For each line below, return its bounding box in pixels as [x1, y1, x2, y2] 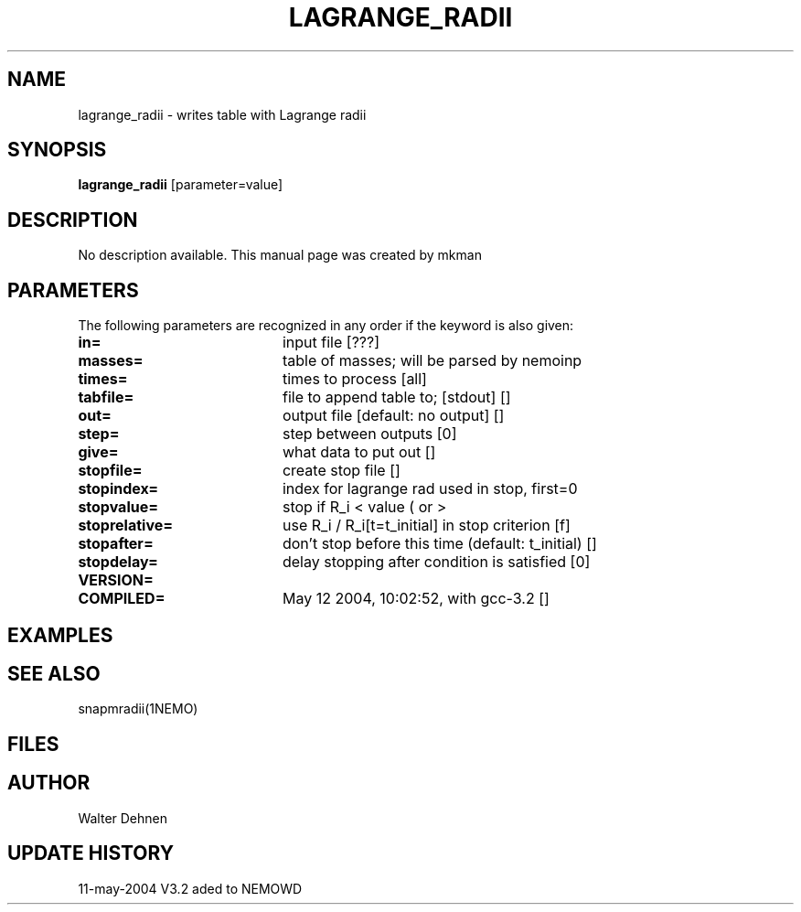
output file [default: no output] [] [282, 406, 505, 425]
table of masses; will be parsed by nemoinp [282, 351, 582, 370]
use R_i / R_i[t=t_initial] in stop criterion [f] [282, 516, 571, 535]
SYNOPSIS [7, 138, 107, 162]
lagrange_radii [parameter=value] [78, 177, 283, 193]
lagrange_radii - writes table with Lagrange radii [78, 106, 367, 123]
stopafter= [78, 534, 154, 553]
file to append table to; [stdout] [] [282, 388, 511, 407]
